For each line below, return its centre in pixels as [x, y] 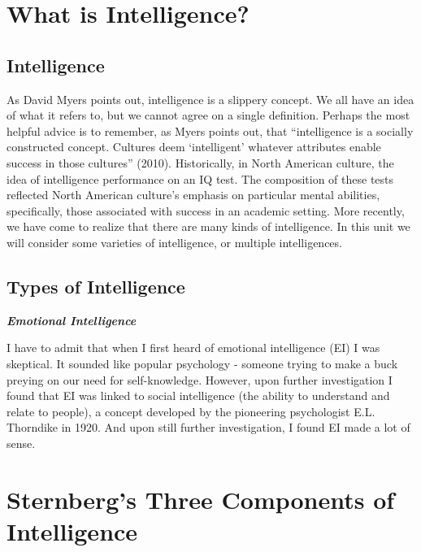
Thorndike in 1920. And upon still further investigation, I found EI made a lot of [208, 427]
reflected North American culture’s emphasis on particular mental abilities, [193, 195]
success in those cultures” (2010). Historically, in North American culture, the [200, 162]
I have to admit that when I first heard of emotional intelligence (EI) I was [193, 348]
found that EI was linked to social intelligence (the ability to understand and [198, 396]
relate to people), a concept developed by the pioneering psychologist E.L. [191, 411]
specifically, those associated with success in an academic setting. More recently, [206, 210]
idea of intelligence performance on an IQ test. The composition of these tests [200, 178]
